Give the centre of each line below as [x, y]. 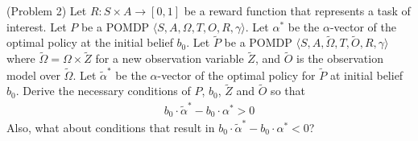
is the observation [340, 58]
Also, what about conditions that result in [111, 127]
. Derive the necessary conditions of [103, 91]
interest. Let [37, 26]
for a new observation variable [170, 58]
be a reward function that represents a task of [297, 10]
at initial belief [366, 75]
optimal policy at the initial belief [90, 42]
